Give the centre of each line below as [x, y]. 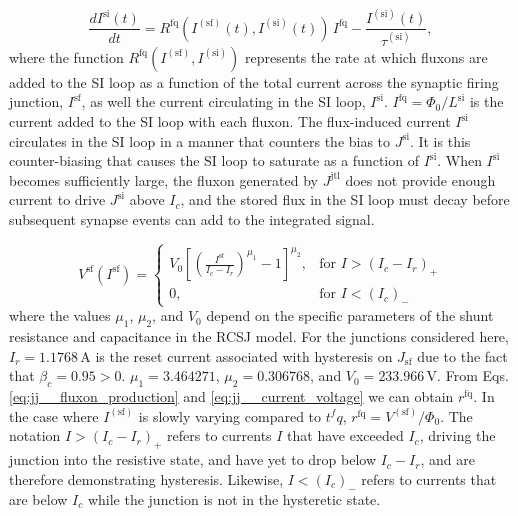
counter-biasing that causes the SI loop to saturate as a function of [214, 160]
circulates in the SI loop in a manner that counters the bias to [200, 140]
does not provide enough [420, 179]
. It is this [440, 140]
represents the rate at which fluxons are [366, 56]
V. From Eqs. [467, 375]
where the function [66, 56]
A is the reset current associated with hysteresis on [236, 355]
